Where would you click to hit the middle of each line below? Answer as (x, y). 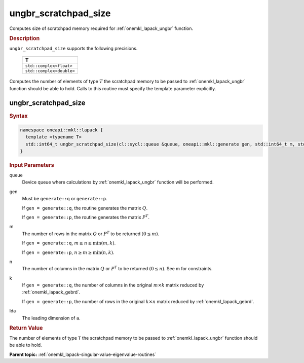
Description (25, 38)
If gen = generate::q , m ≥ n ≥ (57, 243)
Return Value (26, 328)
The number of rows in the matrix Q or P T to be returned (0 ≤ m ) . (91, 233)
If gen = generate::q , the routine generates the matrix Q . (85, 208)
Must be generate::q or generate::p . (65, 199)
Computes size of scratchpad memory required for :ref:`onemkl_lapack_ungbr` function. (101, 28)
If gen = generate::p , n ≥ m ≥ (57, 252)
